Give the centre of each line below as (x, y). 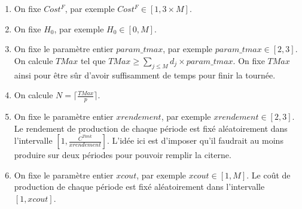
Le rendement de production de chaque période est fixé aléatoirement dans (151, 128)
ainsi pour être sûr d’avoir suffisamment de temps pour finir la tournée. (145, 75)
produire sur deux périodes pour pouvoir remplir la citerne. (123, 155)
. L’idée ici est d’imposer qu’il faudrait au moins (195, 140)
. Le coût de (269, 175)
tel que (93, 60)
